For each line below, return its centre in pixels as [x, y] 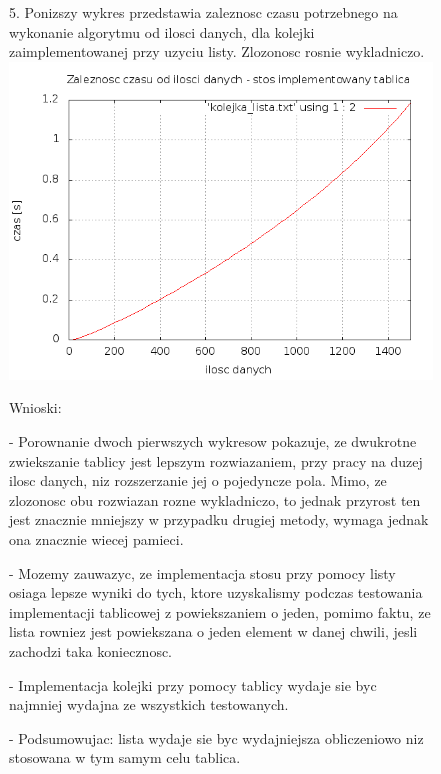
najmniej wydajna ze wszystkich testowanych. [149, 704]
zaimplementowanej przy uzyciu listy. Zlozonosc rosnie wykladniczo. [217, 51]
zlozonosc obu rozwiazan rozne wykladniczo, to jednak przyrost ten [215, 499]
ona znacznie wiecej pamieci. [96, 538]
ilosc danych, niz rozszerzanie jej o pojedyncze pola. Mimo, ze [198, 480]
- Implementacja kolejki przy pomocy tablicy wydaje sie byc [193, 684]
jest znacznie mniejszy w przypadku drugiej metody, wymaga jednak [219, 519]
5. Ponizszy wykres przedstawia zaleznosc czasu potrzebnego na [203, 12]
